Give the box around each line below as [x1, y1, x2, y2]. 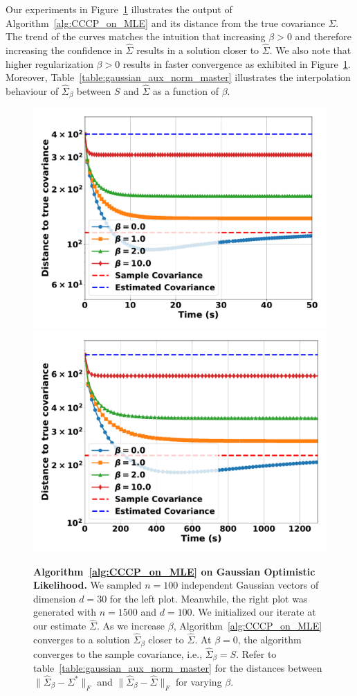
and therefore [295, 29, 351, 44]
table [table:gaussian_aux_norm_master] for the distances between [33, 661, 322, 675]
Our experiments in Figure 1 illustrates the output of [6, 2, 232, 16]
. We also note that [269, 43, 351, 57]
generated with [33, 605, 97, 619]
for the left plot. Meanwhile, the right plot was [109, 591, 308, 605]
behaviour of [6, 84, 59, 98]
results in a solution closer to [136, 43, 259, 57]
